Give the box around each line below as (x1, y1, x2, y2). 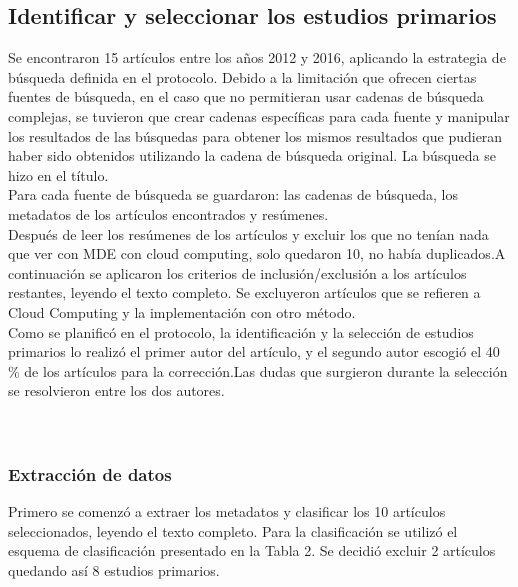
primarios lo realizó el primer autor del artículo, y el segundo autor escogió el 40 (8, 341, 500, 362)
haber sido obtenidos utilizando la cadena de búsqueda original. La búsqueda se (8, 145, 496, 166)
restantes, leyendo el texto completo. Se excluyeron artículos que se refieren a (8, 282, 481, 303)
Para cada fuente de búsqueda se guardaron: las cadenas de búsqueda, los (8, 184, 458, 205)
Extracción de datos (8, 462, 172, 486)
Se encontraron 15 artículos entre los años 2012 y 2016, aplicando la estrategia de (8, 47, 506, 68)
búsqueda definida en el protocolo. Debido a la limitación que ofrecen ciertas (8, 66, 477, 87)
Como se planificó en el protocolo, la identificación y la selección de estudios (8, 321, 474, 342)
